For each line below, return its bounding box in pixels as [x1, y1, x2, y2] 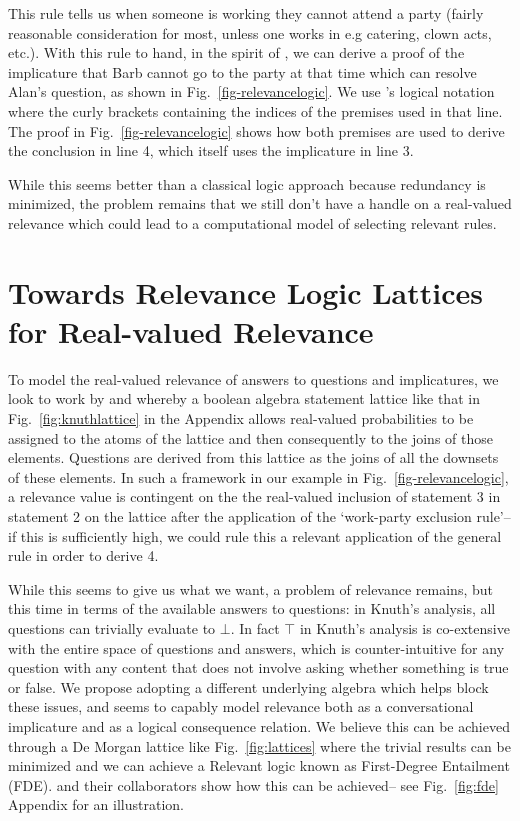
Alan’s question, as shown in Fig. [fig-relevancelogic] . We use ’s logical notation [8, 81, 495, 102]
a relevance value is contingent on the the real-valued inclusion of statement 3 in [8, 486, 501, 507]
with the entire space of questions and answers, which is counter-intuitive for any [8, 637, 505, 658]
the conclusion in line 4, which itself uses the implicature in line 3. [8, 140, 414, 161]
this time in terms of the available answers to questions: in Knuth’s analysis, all [8, 598, 496, 619]
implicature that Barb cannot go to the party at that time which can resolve [8, 61, 477, 82]
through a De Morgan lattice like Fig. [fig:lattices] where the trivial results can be [8, 735, 511, 756]
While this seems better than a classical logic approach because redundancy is [8, 173, 486, 194]
